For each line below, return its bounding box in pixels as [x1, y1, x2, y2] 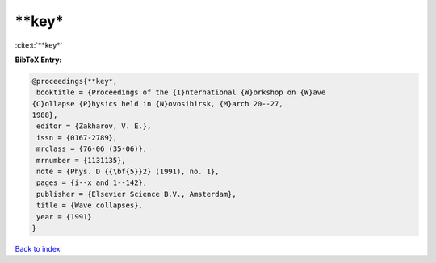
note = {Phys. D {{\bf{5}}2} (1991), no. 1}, [36, 167, 220, 177]
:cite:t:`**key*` [15, 40, 63, 50]
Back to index [15, 244, 61, 253]
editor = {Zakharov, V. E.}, [36, 122, 152, 131]
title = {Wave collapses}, [36, 201, 143, 210]
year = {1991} [36, 212, 92, 221]
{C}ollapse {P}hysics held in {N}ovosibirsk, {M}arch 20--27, [31, 99, 283, 108]
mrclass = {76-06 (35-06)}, [36, 144, 148, 153]
